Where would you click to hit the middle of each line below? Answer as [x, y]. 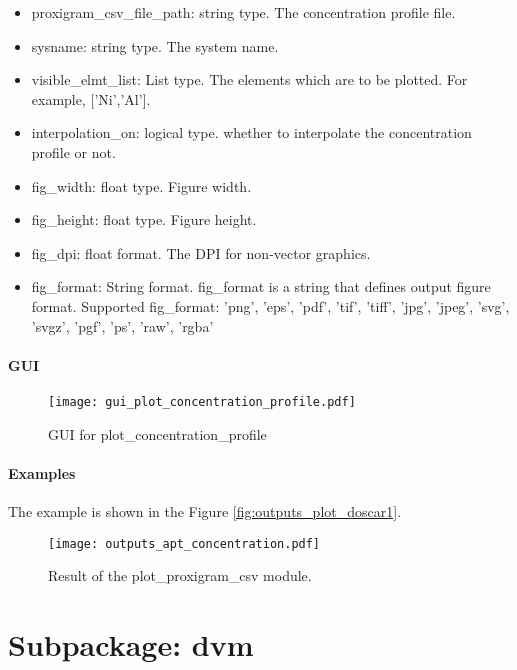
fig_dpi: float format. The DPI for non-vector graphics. [201, 252]
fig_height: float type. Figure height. [144, 219]
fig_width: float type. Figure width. [141, 185]
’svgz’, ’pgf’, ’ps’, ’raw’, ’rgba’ [122, 325]
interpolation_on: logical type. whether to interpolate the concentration [251, 132]
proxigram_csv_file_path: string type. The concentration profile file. [243, 12]
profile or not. [73, 151]
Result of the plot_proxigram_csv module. [180, 575]
